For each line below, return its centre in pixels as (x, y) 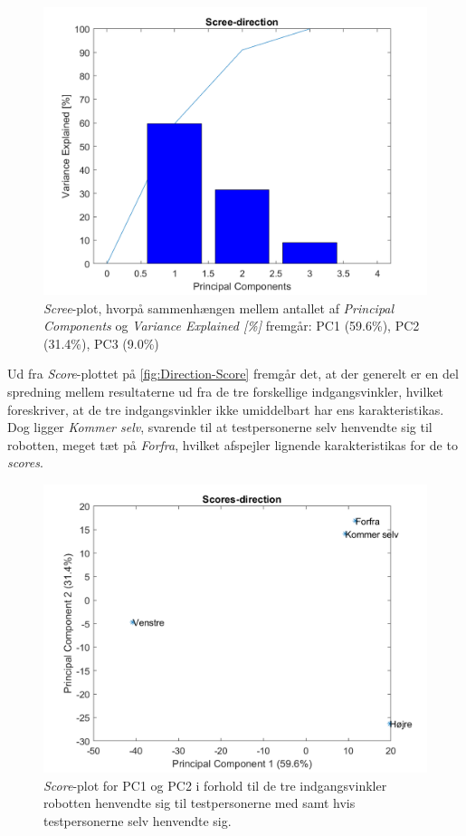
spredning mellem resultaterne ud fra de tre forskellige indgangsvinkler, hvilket (226, 391)
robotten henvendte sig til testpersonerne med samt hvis (200, 803)
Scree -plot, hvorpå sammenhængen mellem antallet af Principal (219, 307)
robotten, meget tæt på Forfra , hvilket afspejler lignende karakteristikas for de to (233, 444)
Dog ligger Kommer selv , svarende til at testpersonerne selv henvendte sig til (220, 427)
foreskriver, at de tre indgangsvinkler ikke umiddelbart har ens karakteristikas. (226, 409)
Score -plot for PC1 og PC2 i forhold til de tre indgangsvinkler (215, 785)
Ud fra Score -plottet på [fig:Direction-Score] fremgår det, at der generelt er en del (233, 374)
